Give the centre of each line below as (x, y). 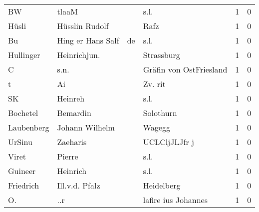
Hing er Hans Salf (88, 40)
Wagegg (156, 127)
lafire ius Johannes (175, 200)
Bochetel (23, 113)
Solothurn (160, 113)
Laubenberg (29, 127)
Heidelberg (162, 185)
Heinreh (71, 98)
